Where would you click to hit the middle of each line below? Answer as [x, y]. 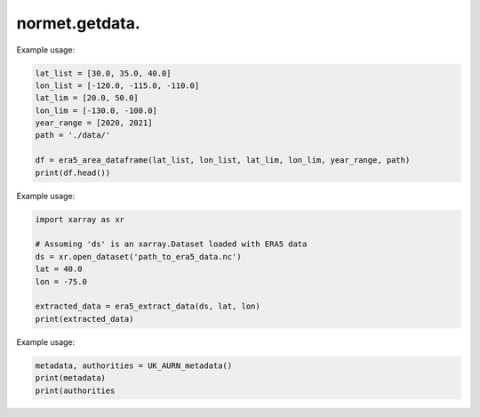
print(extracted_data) [84, 319]
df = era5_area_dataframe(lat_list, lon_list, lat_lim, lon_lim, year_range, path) [223, 160]
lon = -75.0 [61, 281]
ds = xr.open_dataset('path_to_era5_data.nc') [138, 257]
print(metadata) [71, 378]
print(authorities [75, 390]
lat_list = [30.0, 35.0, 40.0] [104, 73]
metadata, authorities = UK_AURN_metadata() [134, 365]
